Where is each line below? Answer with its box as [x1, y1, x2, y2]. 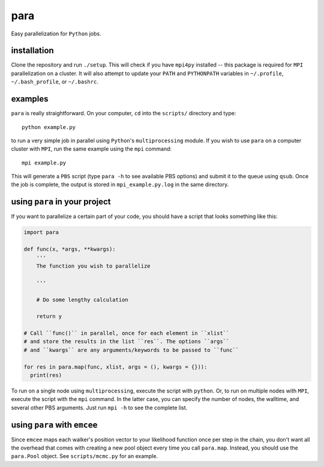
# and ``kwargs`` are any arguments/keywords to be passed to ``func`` [23, 346, 239, 354]
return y [36, 313, 62, 320]
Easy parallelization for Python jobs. [11, 30, 101, 37]
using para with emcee [11, 420, 98, 430]
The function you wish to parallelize [36, 262, 151, 270]
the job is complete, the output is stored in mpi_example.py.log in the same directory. [11, 181, 229, 188]
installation [11, 46, 54, 56]
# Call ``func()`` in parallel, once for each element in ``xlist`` [23, 330, 230, 337]
